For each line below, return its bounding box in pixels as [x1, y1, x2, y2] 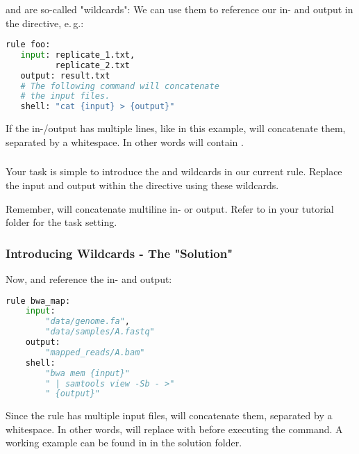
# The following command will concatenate [20, 81, 219, 91]
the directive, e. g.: [6, 15, 84, 30]
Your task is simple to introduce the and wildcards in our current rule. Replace [6, 164, 342, 179]
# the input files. [20, 91, 110, 102]
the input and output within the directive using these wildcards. [6, 177, 279, 192]
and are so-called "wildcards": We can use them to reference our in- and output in [6, 1, 353, 16]
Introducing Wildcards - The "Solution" [6, 244, 233, 261]
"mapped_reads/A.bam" [45, 347, 145, 357]
